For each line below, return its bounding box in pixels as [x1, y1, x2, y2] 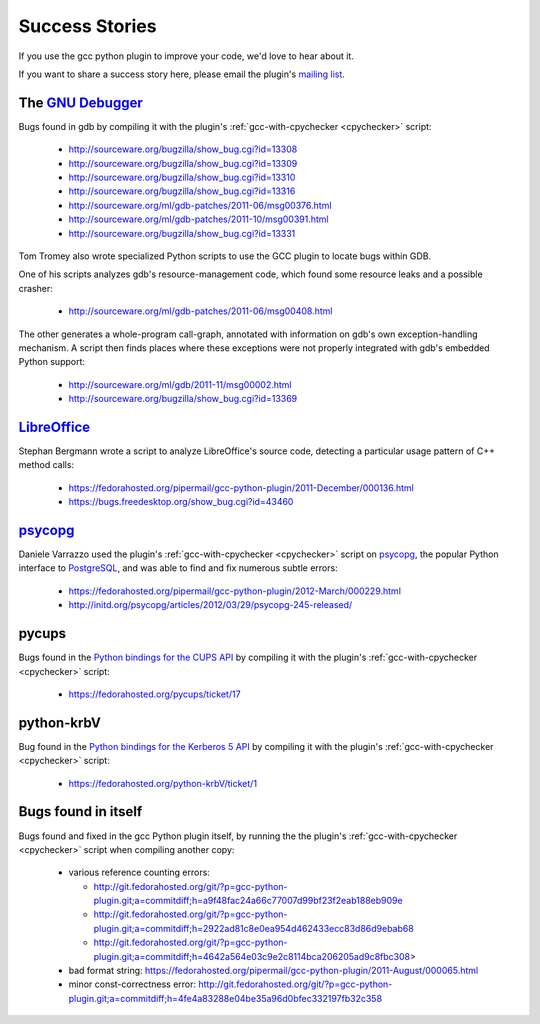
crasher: [18, 282, 54, 294]
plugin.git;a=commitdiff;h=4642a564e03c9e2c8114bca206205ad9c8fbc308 [93, 950, 411, 962]
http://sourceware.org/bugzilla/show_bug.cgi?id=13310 [68, 171, 296, 184]
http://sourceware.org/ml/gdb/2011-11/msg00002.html [68, 378, 292, 390]
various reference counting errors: [68, 866, 210, 879]
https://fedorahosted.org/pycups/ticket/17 [68, 688, 241, 700]
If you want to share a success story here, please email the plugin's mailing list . [18, 68, 345, 80]
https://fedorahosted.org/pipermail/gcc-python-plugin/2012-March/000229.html [68, 585, 402, 597]
